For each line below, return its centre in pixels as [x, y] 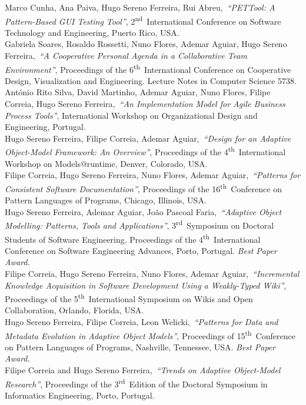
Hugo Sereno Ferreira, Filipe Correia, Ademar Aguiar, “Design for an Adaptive [148, 138]
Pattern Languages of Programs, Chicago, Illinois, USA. [106, 200]
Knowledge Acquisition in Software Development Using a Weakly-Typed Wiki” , [146, 285]
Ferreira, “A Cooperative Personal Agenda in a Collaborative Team [126, 56]
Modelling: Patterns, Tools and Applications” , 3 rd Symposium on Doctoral [139, 224]
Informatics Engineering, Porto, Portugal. [80, 395]
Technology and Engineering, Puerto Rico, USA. [92, 32]
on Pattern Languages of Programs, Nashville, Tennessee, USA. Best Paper [140, 347]
